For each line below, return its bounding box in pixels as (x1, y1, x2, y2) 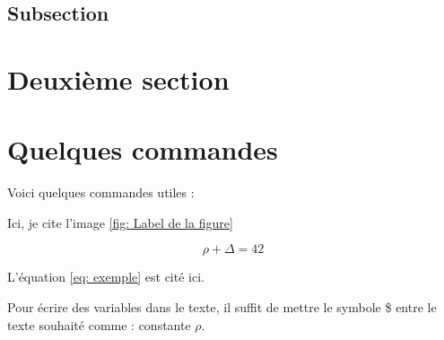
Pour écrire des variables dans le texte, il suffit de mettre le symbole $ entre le (7, 298, 437, 317)
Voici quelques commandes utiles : (7, 183, 195, 202)
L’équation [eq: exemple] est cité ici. (7, 267, 205, 286)
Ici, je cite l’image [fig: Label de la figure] (7, 213, 233, 231)
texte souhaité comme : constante (7, 315, 191, 334)
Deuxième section (7, 60, 230, 97)
